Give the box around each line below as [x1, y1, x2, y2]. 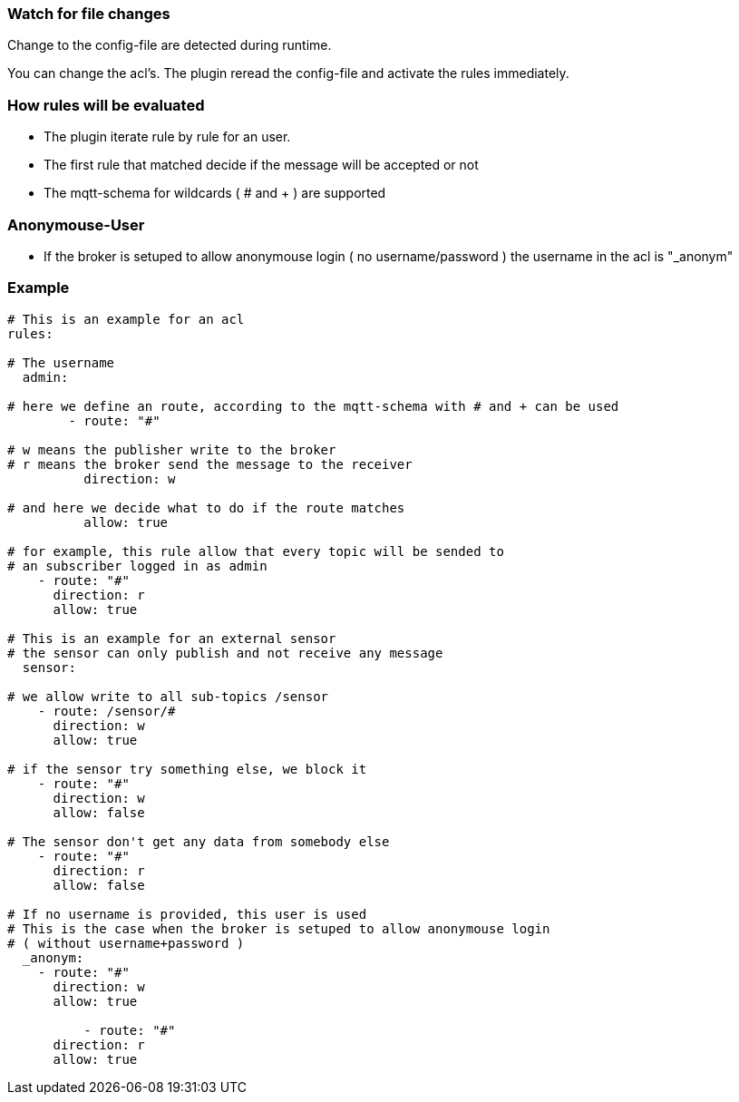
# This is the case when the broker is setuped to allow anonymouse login [7, 921, 550, 936]
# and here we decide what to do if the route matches [7, 500, 405, 515]
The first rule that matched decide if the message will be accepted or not [44, 157, 479, 173]
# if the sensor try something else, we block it [7, 761, 367, 776]
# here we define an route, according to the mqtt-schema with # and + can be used [7, 398, 619, 414]
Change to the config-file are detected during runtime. [7, 37, 332, 54]
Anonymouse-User [7, 215, 145, 234]
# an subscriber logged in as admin [7, 558, 267, 573]
